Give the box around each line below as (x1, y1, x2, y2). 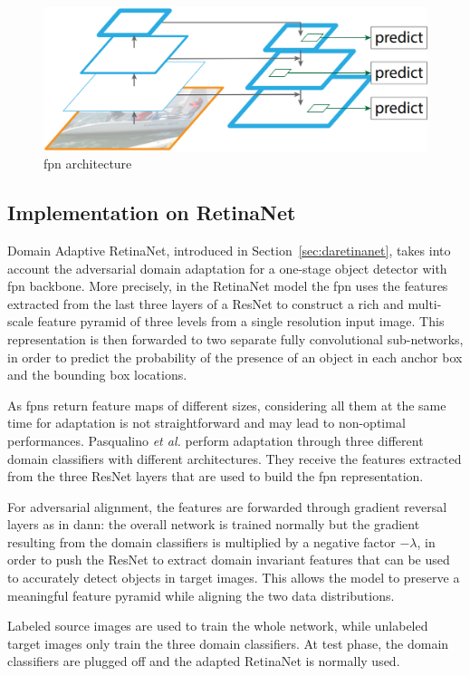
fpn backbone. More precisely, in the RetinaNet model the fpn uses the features (7, 276, 448, 295)
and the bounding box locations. (7, 365, 187, 384)
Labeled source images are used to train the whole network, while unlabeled (7, 616, 428, 635)
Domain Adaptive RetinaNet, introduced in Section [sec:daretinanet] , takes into (7, 240, 451, 259)
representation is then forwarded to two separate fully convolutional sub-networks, (7, 329, 464, 348)
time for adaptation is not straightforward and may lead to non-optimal (7, 413, 406, 432)
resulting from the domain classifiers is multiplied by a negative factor (7, 532, 396, 551)
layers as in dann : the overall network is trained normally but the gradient (7, 515, 420, 534)
